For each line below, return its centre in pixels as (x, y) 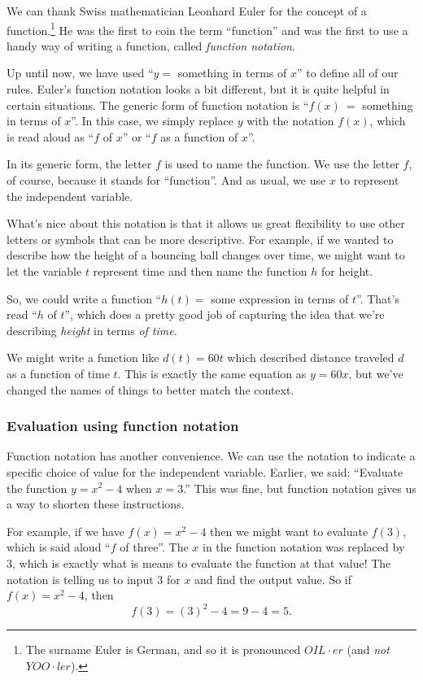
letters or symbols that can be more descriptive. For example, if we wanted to (200, 239)
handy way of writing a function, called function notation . (151, 45)
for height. (347, 270)
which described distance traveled (311, 357)
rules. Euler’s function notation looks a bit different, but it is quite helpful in (198, 89)
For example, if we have (65, 531)
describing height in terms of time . (92, 330)
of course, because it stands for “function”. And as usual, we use (166, 180)
